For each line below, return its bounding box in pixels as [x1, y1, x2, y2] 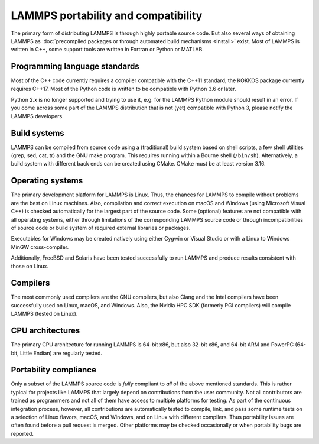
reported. [11, 430, 34, 437]
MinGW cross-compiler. [11, 243, 69, 251]
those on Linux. [11, 262, 48, 270]
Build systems [11, 128, 64, 138]
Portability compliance [11, 365, 97, 375]
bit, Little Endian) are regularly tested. [11, 349, 103, 357]
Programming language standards [11, 61, 140, 72]
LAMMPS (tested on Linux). [11, 310, 78, 317]
